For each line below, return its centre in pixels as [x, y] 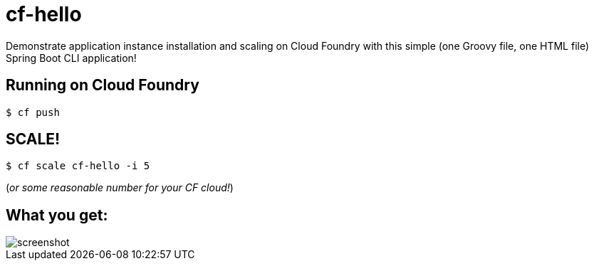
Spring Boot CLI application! [71, 58]
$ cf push [33, 112]
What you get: [57, 215]
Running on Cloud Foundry [103, 85]
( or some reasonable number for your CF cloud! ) [120, 188]
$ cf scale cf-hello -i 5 [78, 166]
